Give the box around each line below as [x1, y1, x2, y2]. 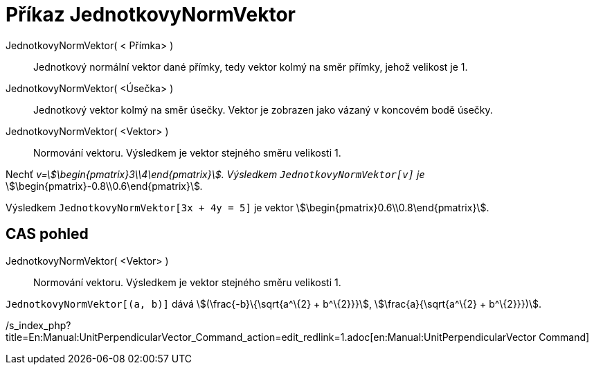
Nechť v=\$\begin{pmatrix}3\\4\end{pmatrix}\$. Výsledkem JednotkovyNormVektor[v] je [6, 168, 425, 180]
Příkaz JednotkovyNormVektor [6, 3, 296, 26]
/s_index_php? [6, 319, 71, 331]
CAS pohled [6, 225, 89, 243]
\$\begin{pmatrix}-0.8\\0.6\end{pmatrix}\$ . [6, 179, 204, 192]
